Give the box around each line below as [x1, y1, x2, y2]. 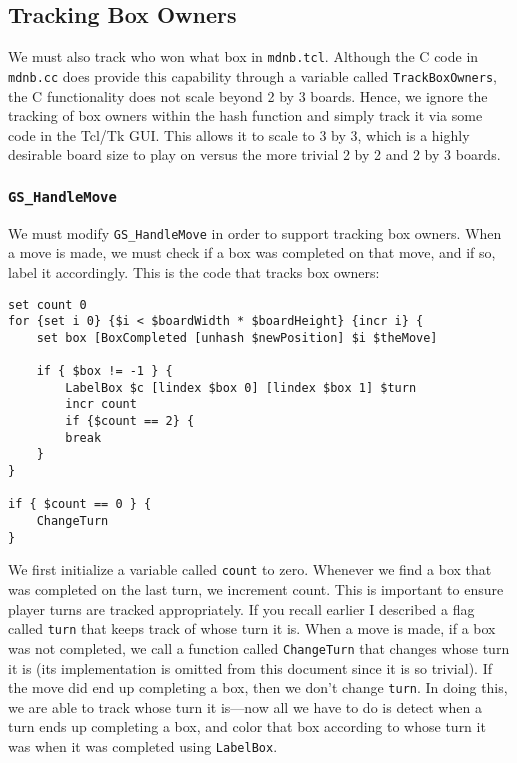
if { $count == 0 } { [8, 497, 152, 512]
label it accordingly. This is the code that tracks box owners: [8, 261, 380, 282]
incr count [65, 397, 137, 412]
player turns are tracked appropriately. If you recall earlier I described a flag [8, 598, 475, 619]
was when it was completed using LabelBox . [8, 735, 278, 756]
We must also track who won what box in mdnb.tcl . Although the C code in [8, 46, 479, 67]
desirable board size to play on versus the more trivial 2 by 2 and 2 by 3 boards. [8, 144, 501, 165]
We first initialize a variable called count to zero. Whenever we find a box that [8, 559, 492, 580]
